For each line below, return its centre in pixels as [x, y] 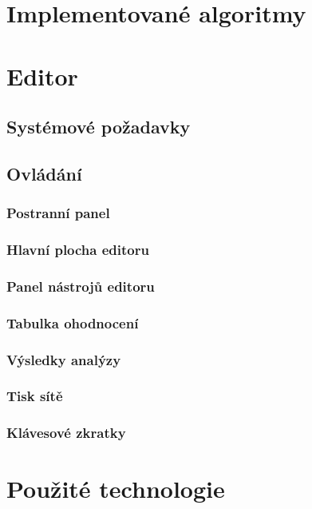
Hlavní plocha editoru [78, 250]
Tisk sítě [35, 396]
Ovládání [44, 173]
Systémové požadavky [99, 127]
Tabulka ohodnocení [73, 322]
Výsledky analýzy [64, 359]
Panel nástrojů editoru [81, 286]
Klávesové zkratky [66, 433]
